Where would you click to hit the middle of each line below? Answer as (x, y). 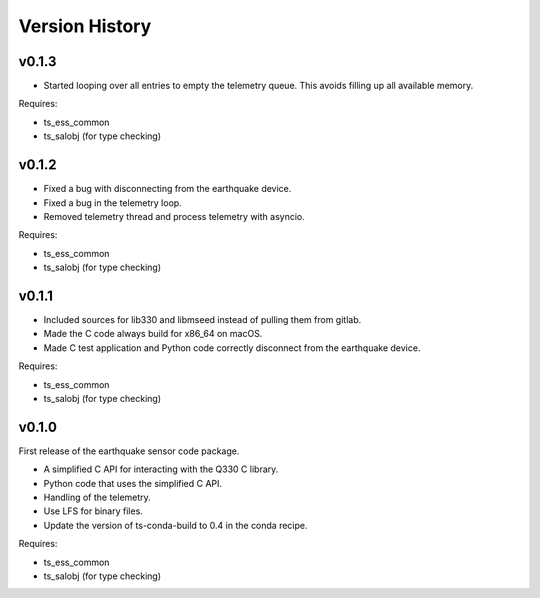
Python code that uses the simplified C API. (133, 483)
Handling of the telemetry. (97, 497)
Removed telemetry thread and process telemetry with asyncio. (174, 216)
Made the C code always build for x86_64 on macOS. (153, 334)
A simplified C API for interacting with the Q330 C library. (161, 469)
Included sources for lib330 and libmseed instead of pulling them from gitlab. (202, 319)
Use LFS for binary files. (93, 511)
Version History (85, 26)
